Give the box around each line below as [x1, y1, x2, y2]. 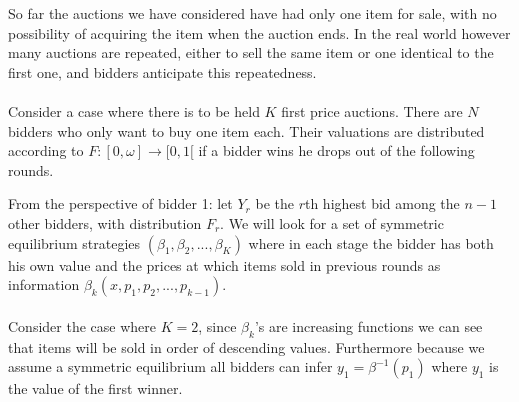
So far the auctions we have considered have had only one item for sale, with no [8, 3, 497, 23]
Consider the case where [8, 315, 156, 336]
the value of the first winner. [8, 378, 183, 399]
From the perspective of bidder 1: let [8, 193, 233, 214]
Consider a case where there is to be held [8, 100, 260, 121]
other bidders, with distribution [8, 212, 202, 233]
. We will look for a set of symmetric [220, 212, 444, 233]
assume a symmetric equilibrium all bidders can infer [8, 356, 333, 377]
